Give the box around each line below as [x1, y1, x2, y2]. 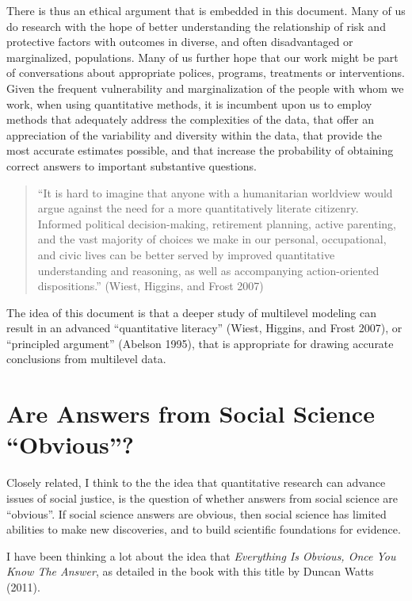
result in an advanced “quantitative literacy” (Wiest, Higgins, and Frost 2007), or [6, 320, 402, 336]
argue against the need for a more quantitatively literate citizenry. [37, 200, 359, 216]
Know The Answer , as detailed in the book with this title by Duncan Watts [6, 563, 374, 580]
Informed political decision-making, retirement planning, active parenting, [37, 215, 396, 232]
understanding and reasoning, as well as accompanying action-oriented [37, 262, 380, 278]
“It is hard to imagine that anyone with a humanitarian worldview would [37, 184, 393, 201]
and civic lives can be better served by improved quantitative [37, 246, 335, 262]
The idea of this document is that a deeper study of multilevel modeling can [6, 304, 376, 320]
